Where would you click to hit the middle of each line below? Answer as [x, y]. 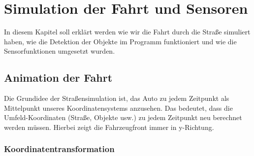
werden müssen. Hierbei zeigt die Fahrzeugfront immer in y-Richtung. [109, 127]
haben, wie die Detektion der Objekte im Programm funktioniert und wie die [120, 41]
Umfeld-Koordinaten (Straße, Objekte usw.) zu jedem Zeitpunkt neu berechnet [123, 117]
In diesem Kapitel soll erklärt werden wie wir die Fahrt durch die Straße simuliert [127, 32]
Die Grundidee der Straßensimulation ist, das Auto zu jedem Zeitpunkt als [117, 98]
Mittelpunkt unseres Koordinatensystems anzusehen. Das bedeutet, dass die [118, 108]
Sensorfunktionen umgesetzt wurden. [60, 51]
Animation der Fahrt [58, 78]
